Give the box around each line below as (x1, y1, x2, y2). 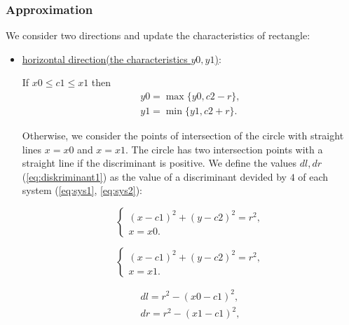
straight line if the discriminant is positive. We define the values (22, 155, 297, 170)
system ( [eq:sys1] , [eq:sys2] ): (22, 183, 142, 198)
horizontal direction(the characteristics (22, 51, 188, 66)
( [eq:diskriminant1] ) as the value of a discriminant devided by (22, 169, 287, 184)
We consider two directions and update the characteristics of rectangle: (6, 28, 310, 43)
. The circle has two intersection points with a (125, 141, 323, 156)
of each (298, 169, 329, 184)
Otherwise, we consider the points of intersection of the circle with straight (22, 128, 344, 143)
